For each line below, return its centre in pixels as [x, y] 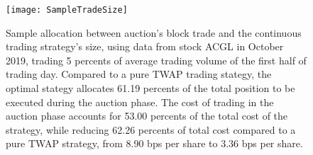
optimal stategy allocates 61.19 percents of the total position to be [150, 88]
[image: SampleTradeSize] [67, 10]
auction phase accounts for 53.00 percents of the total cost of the [147, 116]
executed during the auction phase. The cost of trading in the [140, 102]
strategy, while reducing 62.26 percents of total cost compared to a [151, 129]
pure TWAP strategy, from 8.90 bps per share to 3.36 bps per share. [154, 143]
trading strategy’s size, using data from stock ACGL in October [145, 46]
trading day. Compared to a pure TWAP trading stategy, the [139, 74]
